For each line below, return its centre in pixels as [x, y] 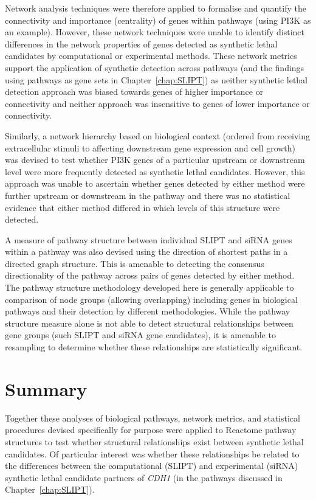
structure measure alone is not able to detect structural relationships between [149, 323]
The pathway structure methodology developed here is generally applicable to [149, 287]
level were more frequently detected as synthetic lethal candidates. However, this [155, 171]
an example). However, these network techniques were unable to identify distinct [155, 32]
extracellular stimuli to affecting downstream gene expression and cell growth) [150, 148]
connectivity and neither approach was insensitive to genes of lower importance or [157, 103]
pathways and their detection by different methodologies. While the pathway [148, 311]
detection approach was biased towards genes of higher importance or [134, 92]
